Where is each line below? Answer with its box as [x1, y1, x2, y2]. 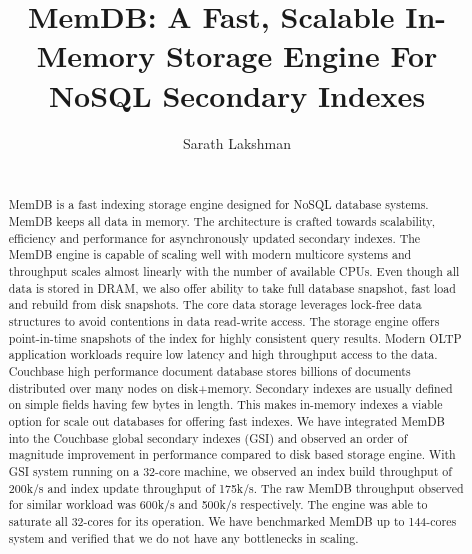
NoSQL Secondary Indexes [48, 74, 426, 115]
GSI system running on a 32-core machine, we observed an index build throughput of [8, 462, 452, 479]
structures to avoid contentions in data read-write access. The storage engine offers [8, 313, 440, 330]
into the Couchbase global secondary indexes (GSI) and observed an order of [8, 429, 408, 446]
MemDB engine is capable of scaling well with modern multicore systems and [8, 246, 412, 263]
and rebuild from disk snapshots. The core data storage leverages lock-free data [8, 296, 422, 313]
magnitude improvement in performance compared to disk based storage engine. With [8, 446, 456, 463]
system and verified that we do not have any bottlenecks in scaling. [8, 529, 359, 546]
